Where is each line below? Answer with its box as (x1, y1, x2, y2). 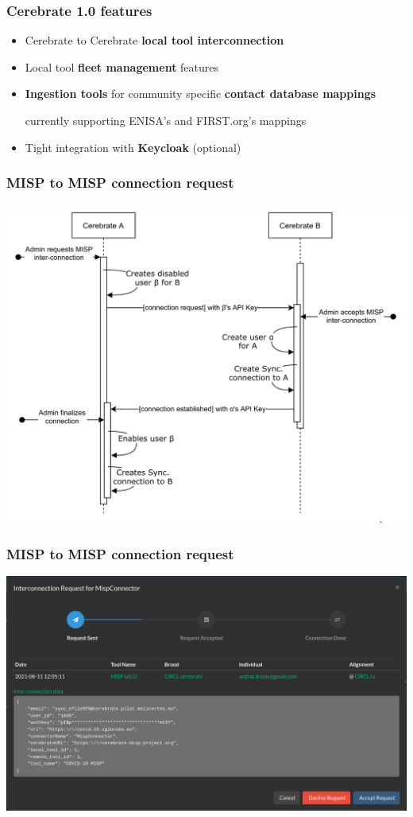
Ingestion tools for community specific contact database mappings (25, 85, 376, 102)
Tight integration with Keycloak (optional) (25, 138, 241, 155)
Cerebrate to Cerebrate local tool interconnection (25, 32, 284, 49)
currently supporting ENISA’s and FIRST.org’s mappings (25, 112, 307, 128)
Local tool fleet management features (25, 58, 219, 75)
